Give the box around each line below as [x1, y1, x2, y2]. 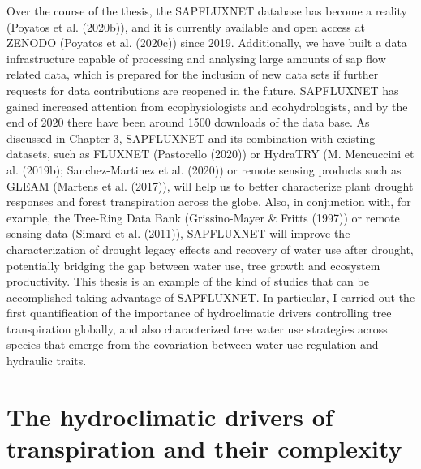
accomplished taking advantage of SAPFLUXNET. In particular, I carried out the [6, 288, 415, 305]
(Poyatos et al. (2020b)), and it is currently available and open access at [6, 18, 365, 35]
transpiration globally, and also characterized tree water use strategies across [6, 320, 388, 337]
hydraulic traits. [6, 352, 87, 369]
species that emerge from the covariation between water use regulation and [6, 336, 379, 353]
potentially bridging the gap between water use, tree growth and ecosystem [6, 256, 380, 273]
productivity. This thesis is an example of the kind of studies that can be [6, 273, 369, 290]
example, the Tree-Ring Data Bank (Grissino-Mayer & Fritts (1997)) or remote [6, 209, 400, 226]
